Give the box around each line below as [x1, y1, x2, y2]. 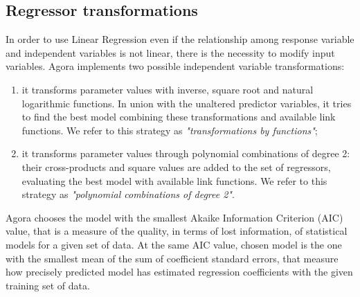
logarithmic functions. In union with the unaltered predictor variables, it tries [21, 96, 352, 110]
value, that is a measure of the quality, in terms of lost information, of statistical [6, 224, 348, 238]
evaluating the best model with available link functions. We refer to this [21, 173, 327, 188]
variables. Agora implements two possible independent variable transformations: [6, 59, 345, 73]
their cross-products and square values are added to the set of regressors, [21, 159, 331, 174]
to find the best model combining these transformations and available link [21, 109, 336, 124]
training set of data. [6, 278, 90, 292]
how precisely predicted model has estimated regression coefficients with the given [6, 264, 353, 279]
